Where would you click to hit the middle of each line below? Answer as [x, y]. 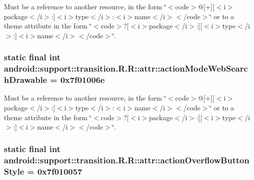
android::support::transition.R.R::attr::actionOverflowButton [127, 160]
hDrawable [26, 80]
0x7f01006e [83, 80]
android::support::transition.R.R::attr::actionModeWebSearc [126, 68]
